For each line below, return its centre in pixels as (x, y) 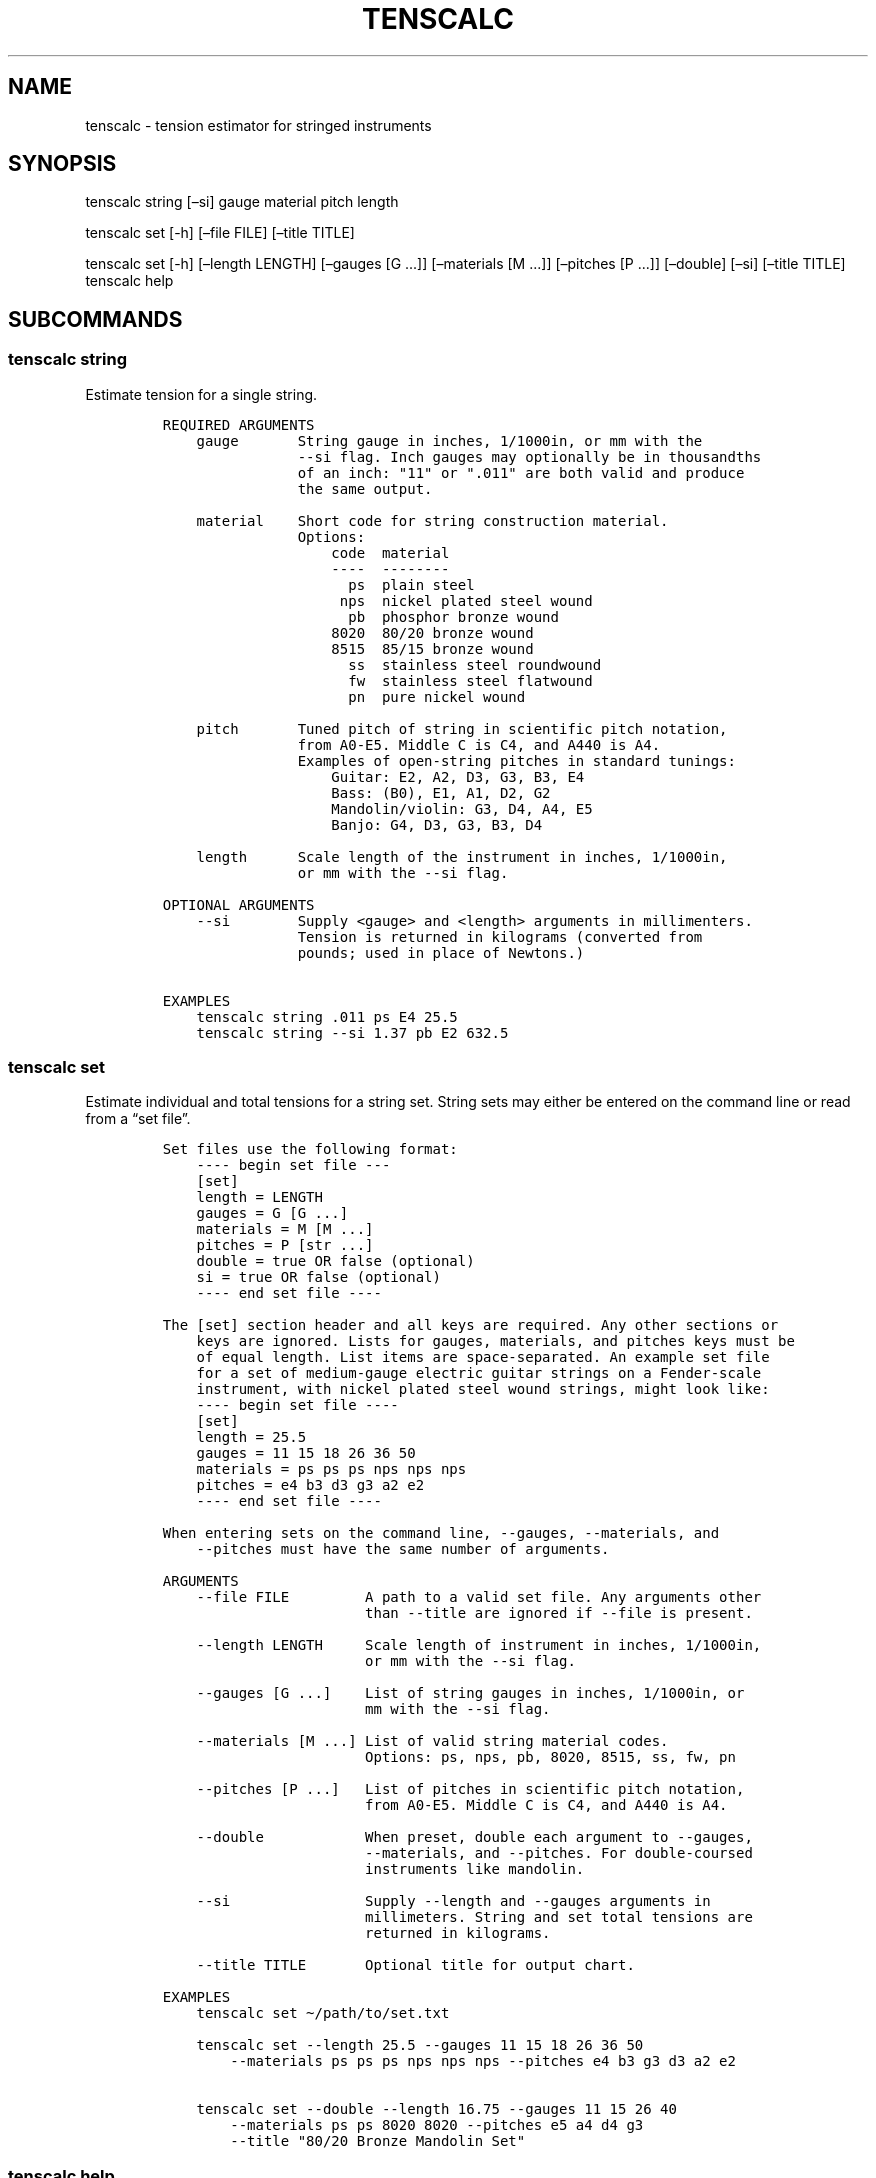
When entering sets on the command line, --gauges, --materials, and (441, 1533)
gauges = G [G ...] (272, 1213)
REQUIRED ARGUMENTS (238, 424)
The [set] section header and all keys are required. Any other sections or (470, 1325)
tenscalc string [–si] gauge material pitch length (242, 202)
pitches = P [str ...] (285, 1245)
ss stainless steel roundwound (475, 664)
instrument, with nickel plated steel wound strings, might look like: (483, 1389)
